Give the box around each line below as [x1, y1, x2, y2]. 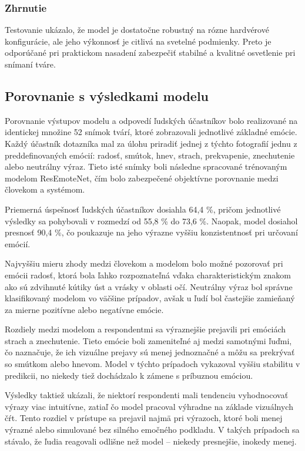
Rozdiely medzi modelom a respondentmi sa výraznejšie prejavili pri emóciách [5, 323, 286, 335]
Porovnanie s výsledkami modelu [5, 86, 209, 105]
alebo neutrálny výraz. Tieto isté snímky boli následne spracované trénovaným [5, 160, 287, 173]
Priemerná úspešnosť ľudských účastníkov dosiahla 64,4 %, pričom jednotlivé [5, 203, 281, 215]
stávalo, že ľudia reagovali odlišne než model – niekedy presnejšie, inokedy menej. [5, 435, 297, 447]
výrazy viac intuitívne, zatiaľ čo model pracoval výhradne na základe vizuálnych [5, 400, 293, 412]
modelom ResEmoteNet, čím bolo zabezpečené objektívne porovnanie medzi [5, 171, 279, 184]
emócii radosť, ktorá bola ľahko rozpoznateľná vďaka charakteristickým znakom [5, 268, 291, 281]
